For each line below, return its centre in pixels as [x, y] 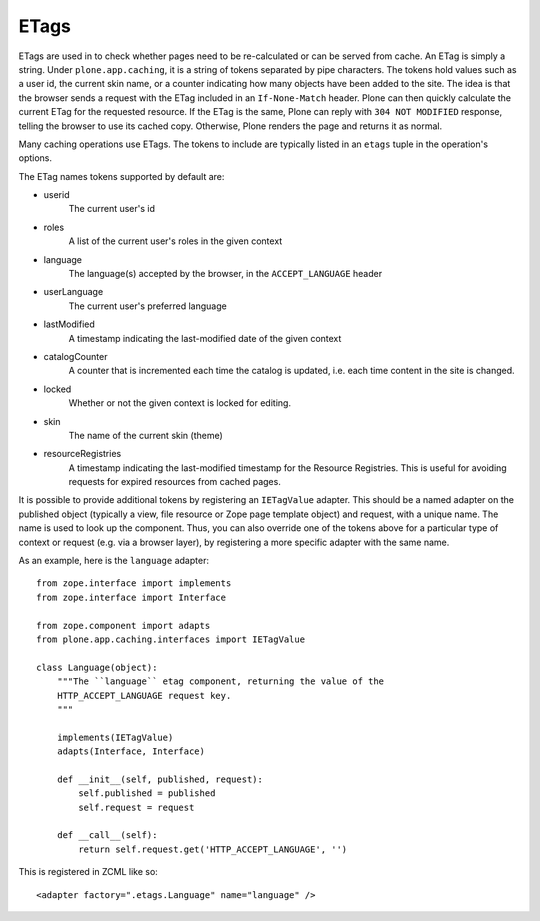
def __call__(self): [107, 835]
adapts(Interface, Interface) [130, 751]
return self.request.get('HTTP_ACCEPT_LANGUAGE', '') [213, 849]
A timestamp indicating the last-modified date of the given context [205, 338]
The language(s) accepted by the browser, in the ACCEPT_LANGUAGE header [225, 274]
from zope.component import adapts [123, 625]
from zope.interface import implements [134, 583]
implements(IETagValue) [115, 737]
